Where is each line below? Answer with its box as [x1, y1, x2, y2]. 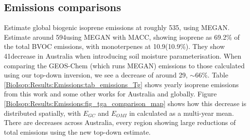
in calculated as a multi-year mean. [129, 108, 234, 118]
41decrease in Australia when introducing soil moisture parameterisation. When [4, 50, 241, 61]
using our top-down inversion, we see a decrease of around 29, [4, 70, 188, 80]
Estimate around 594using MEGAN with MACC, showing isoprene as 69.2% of [4, 31, 240, 42]
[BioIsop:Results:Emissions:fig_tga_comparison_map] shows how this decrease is [4, 98, 247, 108]
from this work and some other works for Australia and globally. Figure [4, 89, 217, 99]
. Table [207, 70, 229, 80]
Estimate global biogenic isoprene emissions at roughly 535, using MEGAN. [4, 22, 230, 32]
